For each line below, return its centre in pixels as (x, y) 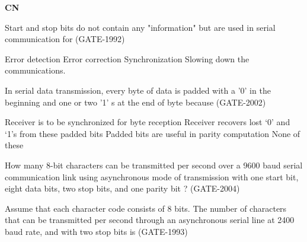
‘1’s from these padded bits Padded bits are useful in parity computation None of (153, 133)
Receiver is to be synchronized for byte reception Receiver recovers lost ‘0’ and (148, 122)
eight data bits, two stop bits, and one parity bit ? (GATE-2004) (122, 188)
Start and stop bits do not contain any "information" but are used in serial (140, 27)
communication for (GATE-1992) (65, 39)
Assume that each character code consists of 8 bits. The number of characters (146, 208)
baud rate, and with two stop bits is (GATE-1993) (96, 231)
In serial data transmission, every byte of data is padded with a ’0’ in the (138, 90)
